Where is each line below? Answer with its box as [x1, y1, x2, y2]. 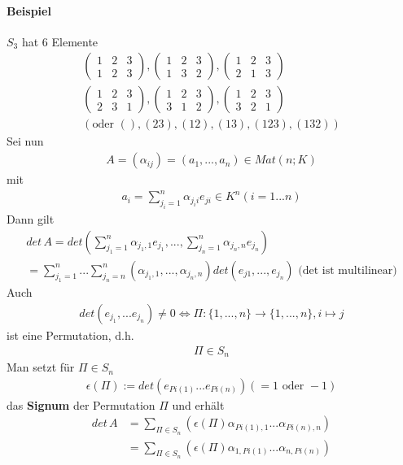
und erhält [172, 396, 225, 413]
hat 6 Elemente [21, 33, 99, 50]
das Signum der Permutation [7, 396, 156, 413]
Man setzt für [7, 359, 75, 376]
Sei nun [7, 133, 44, 150]
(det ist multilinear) [298, 264, 397, 276]
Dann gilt [7, 210, 55, 227]
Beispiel [7, 2, 51, 19]
